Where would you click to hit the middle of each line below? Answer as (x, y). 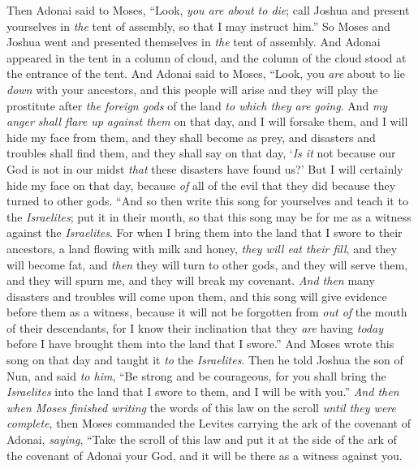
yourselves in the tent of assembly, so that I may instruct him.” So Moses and (198, 26)
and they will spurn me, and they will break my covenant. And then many (191, 280)
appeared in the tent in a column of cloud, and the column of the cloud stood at (207, 57)
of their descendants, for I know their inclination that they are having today (195, 327)
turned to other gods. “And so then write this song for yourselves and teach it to (207, 201)
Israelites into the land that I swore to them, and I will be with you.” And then (203, 392)
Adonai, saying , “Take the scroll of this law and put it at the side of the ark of (202, 439)
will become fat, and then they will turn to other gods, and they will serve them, (207, 264)
